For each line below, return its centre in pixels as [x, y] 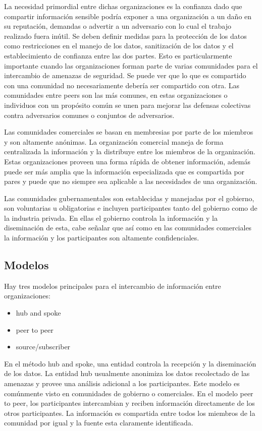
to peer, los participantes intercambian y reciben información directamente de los [129, 403]
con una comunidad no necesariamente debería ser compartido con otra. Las [122, 85]
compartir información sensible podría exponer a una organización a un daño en [128, 16]
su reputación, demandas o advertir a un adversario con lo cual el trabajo [118, 26]
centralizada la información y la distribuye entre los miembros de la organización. [130, 151]
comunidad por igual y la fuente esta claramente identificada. [99, 423]
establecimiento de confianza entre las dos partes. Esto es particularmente [118, 55]
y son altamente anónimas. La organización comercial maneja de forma [114, 141]
